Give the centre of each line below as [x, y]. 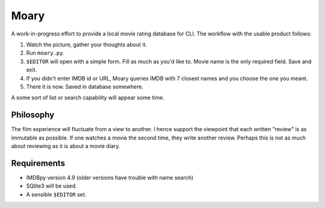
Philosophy [33, 115]
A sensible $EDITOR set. [56, 194]
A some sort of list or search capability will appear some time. [88, 98]
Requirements [38, 163]
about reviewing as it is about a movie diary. [66, 146]
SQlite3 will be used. [52, 186]
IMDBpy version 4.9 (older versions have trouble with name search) [110, 177]
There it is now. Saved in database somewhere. [85, 87]
